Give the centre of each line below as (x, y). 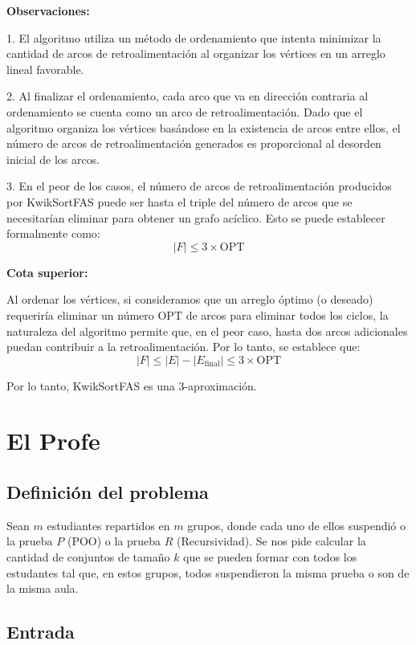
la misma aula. (43, 588)
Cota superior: (47, 272)
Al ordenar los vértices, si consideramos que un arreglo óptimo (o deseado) (190, 299)
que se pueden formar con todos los (270, 557)
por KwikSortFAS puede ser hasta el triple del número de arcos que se (179, 201)
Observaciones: (48, 10)
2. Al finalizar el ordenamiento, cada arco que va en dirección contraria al (188, 96)
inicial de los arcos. (53, 159)
